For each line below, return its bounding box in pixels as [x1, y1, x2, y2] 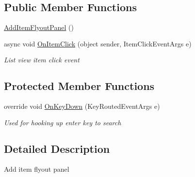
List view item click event [4, 55, 80, 65]
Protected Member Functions [4, 78, 155, 93]
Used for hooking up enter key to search [4, 117, 121, 127]
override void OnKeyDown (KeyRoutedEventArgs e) [4, 101, 160, 111]
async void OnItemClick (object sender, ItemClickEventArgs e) [4, 38, 192, 48]
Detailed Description [4, 141, 110, 156]
